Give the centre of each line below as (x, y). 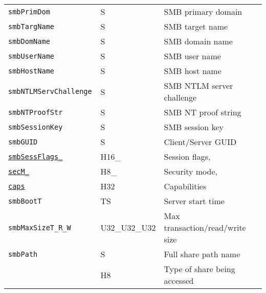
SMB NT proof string (203, 112)
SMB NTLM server (198, 86)
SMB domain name (198, 41)
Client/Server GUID (200, 142)
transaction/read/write (205, 227)
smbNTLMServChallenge (50, 91)
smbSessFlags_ (36, 156)
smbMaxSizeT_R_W (40, 227)
